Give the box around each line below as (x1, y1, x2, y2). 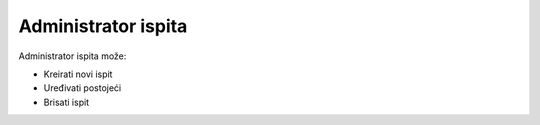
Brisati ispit (43, 96, 90, 108)
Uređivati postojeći (43, 82, 122, 94)
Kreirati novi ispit (43, 68, 113, 80)
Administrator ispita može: (18, 50, 127, 62)
